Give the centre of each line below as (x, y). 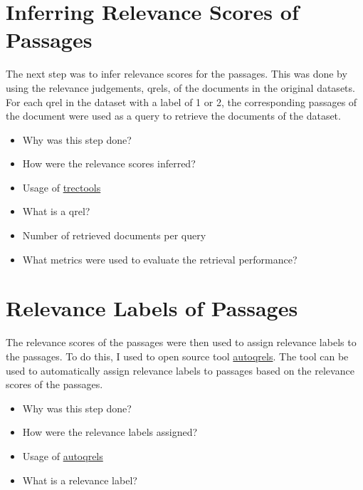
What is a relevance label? (80, 480)
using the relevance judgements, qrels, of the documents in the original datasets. (180, 87)
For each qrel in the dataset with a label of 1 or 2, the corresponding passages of (181, 101)
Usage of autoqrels (63, 455)
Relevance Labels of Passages (152, 308)
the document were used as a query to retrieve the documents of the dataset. (173, 116)
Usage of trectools (62, 187)
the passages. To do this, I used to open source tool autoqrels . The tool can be (177, 356)
